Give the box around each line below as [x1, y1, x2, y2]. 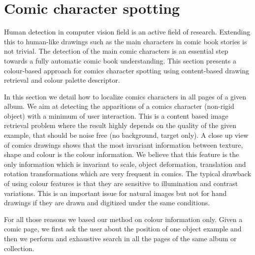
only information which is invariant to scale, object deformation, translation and [4, 159, 246, 169]
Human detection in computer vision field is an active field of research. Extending [4, 27, 251, 37]
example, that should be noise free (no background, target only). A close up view [4, 130, 249, 140]
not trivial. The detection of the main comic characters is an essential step [4, 46, 228, 56]
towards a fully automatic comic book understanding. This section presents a [4, 55, 236, 65]
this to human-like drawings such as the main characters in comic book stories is [4, 36, 247, 46]
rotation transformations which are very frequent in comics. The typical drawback [4, 168, 251, 179]
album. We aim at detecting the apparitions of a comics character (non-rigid [4, 101, 234, 111]
